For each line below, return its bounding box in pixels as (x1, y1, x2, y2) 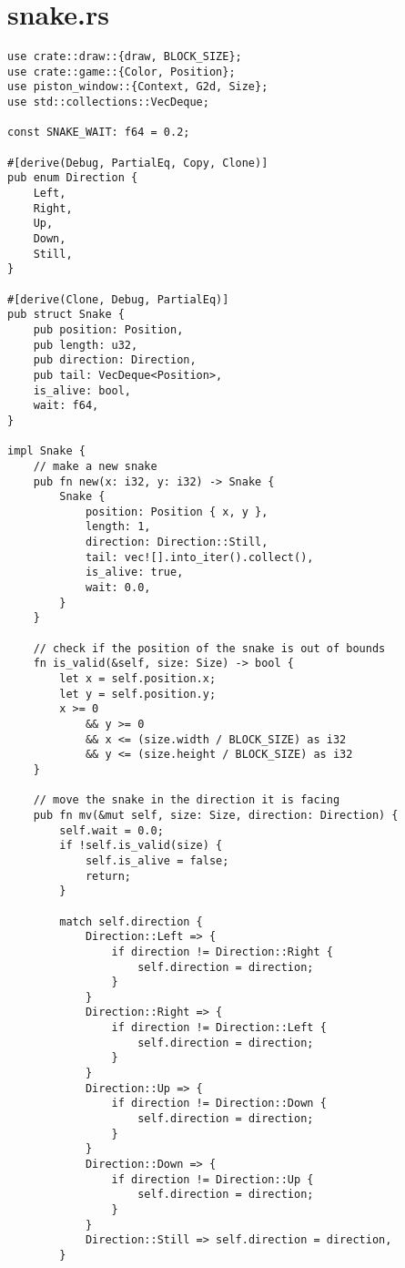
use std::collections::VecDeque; (7, 96, 209, 109)
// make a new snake (33, 459, 157, 473)
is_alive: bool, (33, 383, 132, 397)
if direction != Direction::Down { (111, 1097, 327, 1110)
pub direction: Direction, (33, 353, 197, 367)
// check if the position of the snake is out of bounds (33, 641, 386, 655)
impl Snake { (7, 445, 86, 458)
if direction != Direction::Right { (111, 945, 333, 958)
